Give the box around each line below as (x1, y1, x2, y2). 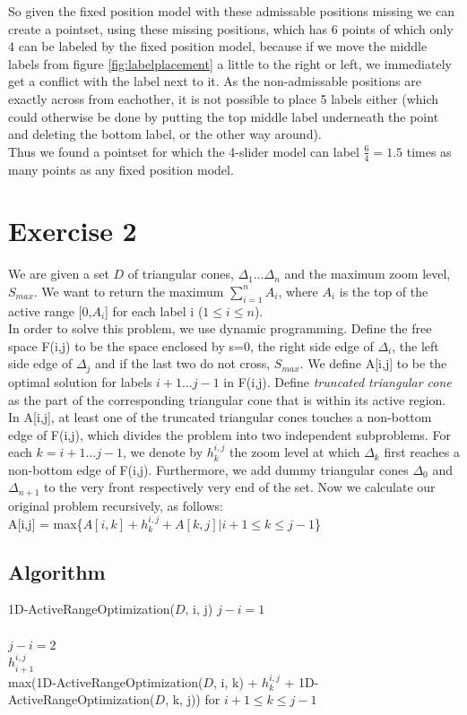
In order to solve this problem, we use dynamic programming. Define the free (8, 319, 432, 338)
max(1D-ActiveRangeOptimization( (8, 672, 203, 691)
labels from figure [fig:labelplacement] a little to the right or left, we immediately (8, 54, 452, 73)
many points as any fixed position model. (8, 159, 234, 178)
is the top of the (339, 281, 428, 300)
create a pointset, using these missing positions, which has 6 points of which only (8, 19, 454, 38)
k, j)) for (172, 690, 221, 709)
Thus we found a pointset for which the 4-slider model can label (8, 142, 359, 160)
